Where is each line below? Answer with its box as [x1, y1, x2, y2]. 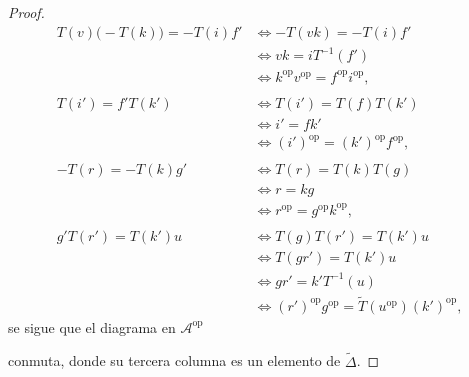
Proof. [8, 2, 45, 22]
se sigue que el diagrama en [8, 316, 176, 337]
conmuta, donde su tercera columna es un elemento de [8, 350, 341, 371]
